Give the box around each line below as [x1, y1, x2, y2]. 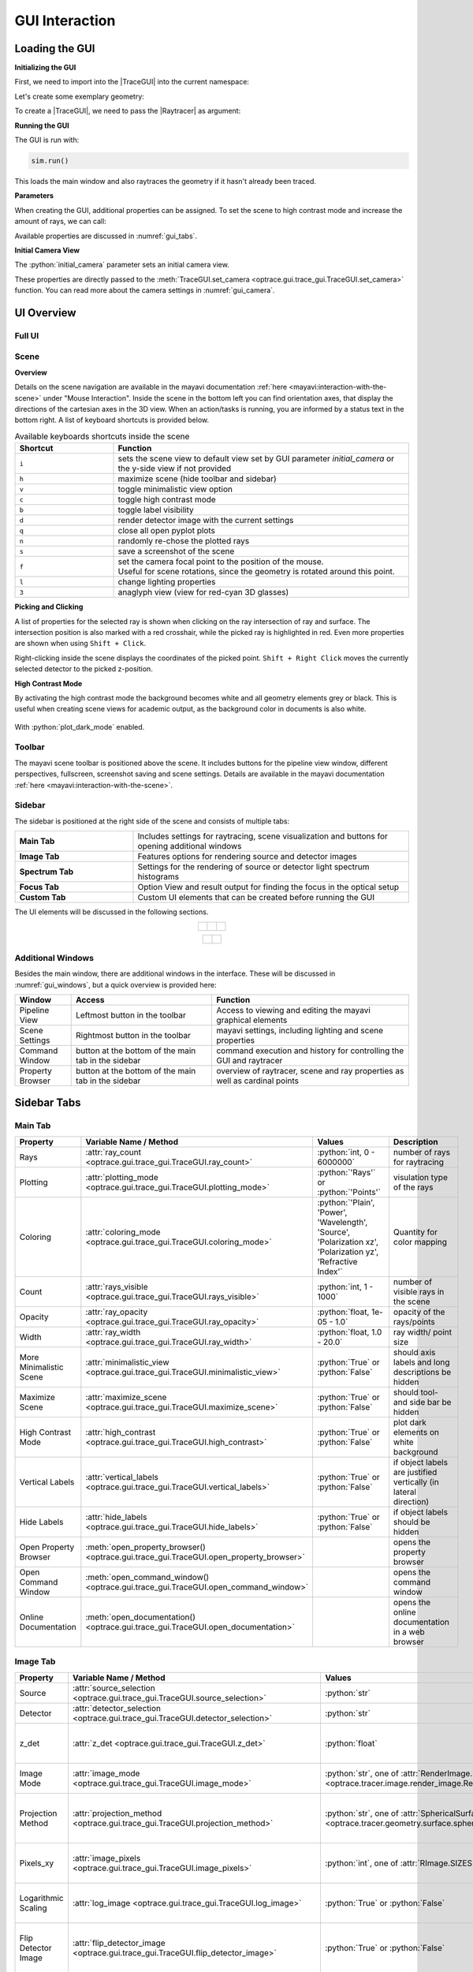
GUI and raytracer [216, 1055, 283, 1066]
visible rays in [393, 1286, 445, 1297]
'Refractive [317, 1256, 358, 1267]
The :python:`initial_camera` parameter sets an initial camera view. [14, 260, 230, 270]
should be [393, 1516, 430, 1527]
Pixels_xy [19, 1858, 54, 1869]
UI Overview [14, 306, 76, 319]
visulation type [393, 1171, 449, 1182]
